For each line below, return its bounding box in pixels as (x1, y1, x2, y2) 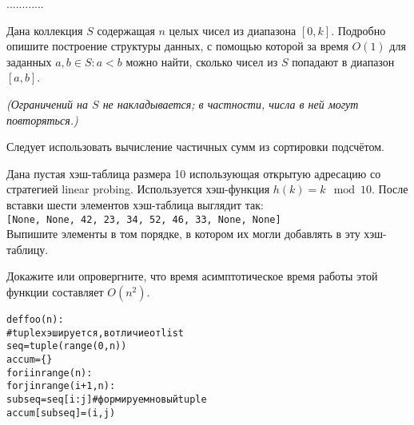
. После (372, 181, 408, 197)
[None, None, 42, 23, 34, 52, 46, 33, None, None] (6, 213, 281, 225)
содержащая (97, 22, 155, 38)
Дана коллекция (6, 22, 83, 38)
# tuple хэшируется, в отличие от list (6, 327, 184, 339)
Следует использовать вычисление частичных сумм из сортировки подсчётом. (6, 138, 385, 155)
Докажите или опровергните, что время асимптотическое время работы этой (6, 268, 378, 284)
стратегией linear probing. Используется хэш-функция (6, 181, 270, 197)
